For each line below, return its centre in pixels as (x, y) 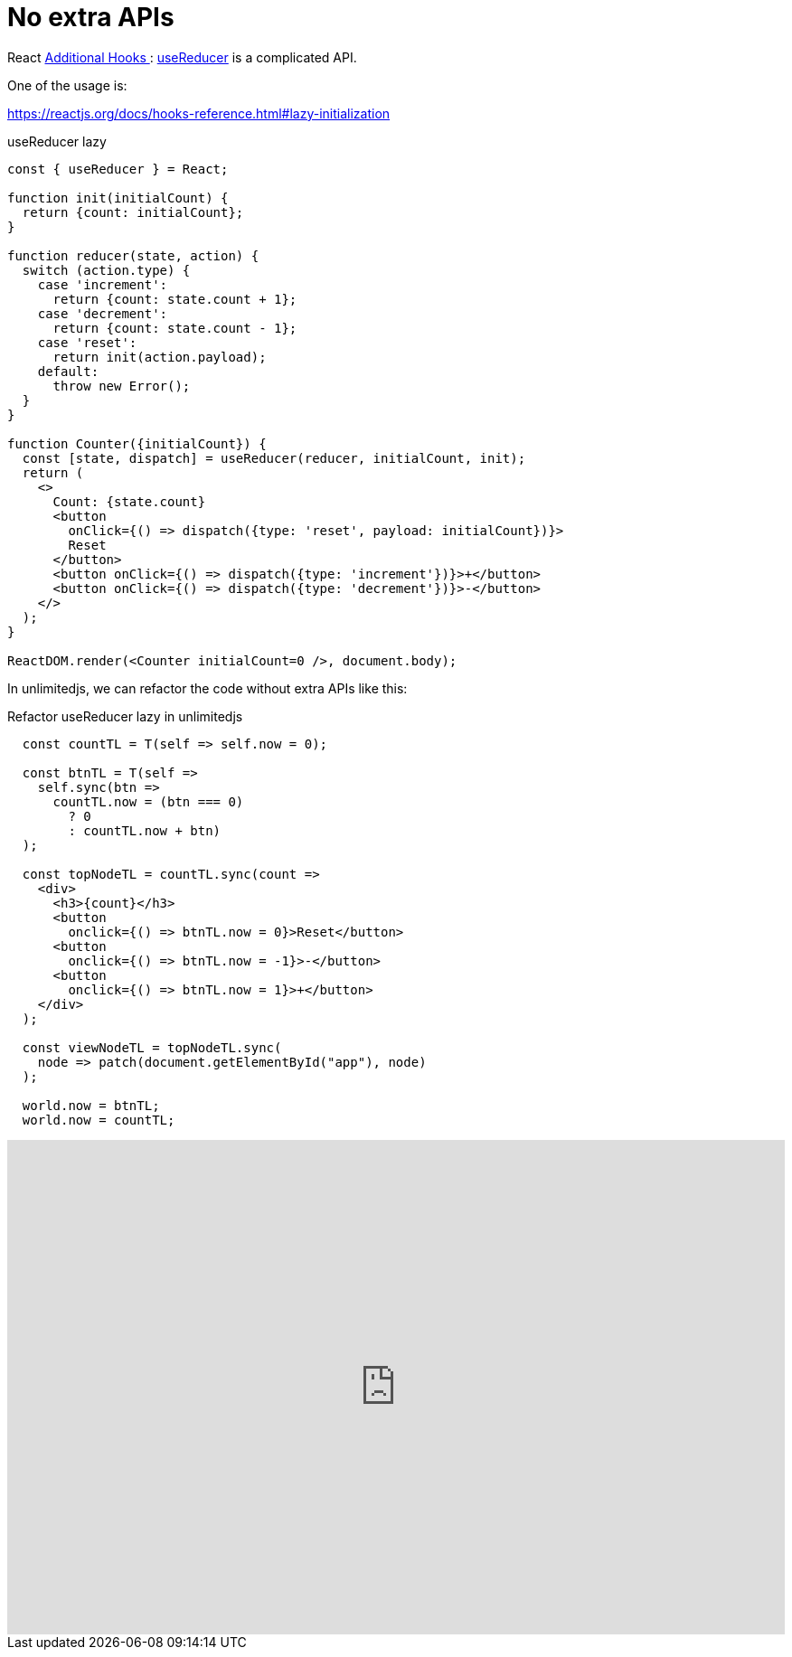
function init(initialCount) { (118, 198)
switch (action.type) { (106, 270)
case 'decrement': (103, 313)
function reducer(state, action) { (133, 255)
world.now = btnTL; (91, 1105)
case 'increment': (103, 284)
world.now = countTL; (99, 1120)
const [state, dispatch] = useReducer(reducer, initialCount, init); (274, 458)
